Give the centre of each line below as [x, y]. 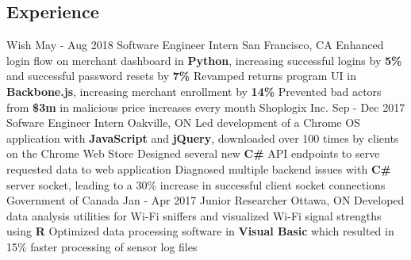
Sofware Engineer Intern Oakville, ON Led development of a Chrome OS [183, 122]
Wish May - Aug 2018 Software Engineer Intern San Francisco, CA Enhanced [195, 45]
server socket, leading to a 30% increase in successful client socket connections [196, 184]
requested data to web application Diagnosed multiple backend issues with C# [199, 168]
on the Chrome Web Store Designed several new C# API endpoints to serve [193, 153]
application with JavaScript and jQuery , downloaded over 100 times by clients [203, 138]
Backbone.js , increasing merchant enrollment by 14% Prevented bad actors [194, 91]
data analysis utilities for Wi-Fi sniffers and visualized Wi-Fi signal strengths [194, 215]
